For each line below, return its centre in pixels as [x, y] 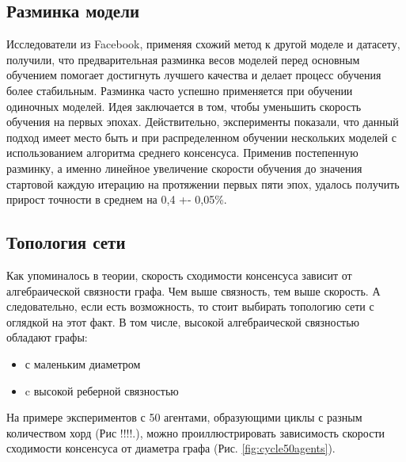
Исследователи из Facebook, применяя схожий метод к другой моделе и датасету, [203, 44]
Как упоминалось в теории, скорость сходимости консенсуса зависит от [179, 275]
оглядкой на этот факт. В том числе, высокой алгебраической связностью [183, 321]
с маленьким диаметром [83, 363]
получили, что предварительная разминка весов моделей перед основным [183, 59]
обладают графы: [47, 337]
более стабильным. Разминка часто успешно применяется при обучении [180, 90]
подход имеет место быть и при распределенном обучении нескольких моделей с [201, 137]
